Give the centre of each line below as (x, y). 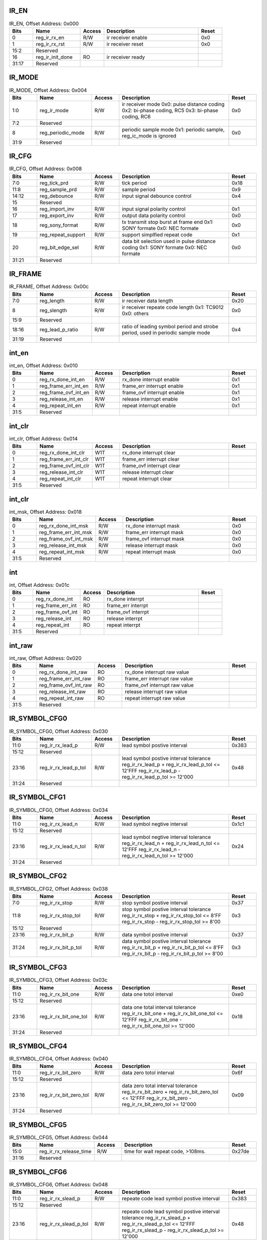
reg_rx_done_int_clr (62, 453)
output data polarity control (154, 215)
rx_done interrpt (125, 599)
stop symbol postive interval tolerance (166, 909)
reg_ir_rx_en (50, 37)
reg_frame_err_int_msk (66, 532)
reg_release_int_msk (63, 546)
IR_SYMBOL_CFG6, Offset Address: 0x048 (59, 1184)
